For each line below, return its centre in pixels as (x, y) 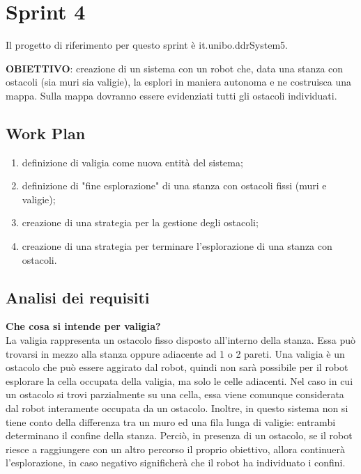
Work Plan (46, 133)
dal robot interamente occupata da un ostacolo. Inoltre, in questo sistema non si (177, 408)
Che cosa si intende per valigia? (83, 326)
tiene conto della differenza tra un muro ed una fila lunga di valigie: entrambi (171, 421)
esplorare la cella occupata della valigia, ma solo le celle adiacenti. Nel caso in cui (179, 380)
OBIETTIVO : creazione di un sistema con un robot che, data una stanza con (175, 68)
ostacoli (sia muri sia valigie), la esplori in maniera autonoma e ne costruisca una (179, 82)
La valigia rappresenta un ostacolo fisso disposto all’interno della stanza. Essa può (181, 340)
